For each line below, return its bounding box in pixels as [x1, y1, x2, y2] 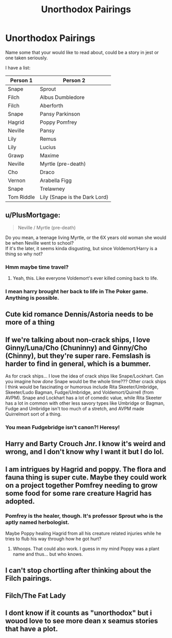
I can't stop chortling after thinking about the [5, 566, 152, 575]
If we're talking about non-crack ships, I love [5, 335, 150, 344]
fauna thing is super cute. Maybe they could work [5, 473, 167, 481]
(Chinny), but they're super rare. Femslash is [5, 351, 151, 360]
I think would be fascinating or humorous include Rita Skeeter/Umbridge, [5, 384, 159, 390]
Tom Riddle [8, 193, 35, 201]
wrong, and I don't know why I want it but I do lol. [5, 448, 164, 456]
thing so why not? [5, 251, 43, 257]
